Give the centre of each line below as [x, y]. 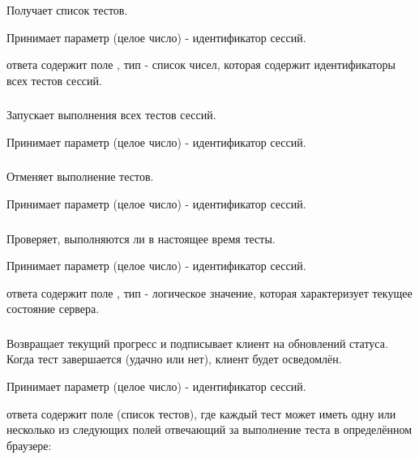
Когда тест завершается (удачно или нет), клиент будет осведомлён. [174, 359]
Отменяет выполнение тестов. [80, 176]
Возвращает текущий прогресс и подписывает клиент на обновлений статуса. [197, 343]
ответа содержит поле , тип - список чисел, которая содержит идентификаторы [201, 64]
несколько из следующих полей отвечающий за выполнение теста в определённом [209, 429]
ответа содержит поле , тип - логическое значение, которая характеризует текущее [209, 292]
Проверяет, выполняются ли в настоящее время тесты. [141, 238]
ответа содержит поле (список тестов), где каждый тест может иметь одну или [201, 413]
